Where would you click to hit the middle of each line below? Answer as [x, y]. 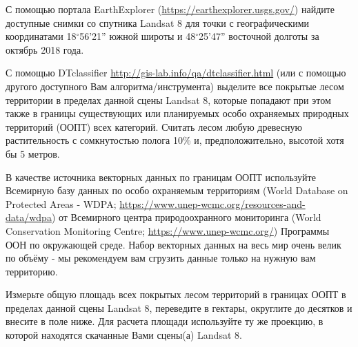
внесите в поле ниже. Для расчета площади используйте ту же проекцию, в [165, 321]
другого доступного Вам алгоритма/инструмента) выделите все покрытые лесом [175, 86]
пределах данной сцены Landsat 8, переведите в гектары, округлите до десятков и [179, 307]
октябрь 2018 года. [45, 49]
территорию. [32, 271]
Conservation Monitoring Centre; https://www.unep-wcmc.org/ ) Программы [168, 230]
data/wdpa [29, 217]
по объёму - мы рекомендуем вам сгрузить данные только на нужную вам [161, 258]
